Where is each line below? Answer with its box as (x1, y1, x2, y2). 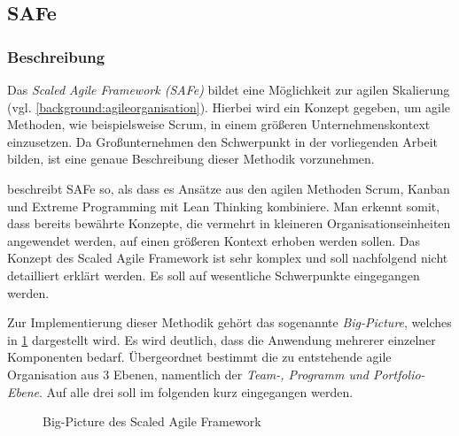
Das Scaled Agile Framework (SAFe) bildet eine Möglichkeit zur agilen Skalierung (7, 80, 450, 98)
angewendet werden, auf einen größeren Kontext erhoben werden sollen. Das (7, 231, 421, 249)
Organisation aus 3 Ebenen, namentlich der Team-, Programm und (7, 364, 369, 383)
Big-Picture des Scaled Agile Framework (43, 412, 261, 431)
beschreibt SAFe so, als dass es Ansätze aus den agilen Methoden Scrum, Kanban (7, 179, 450, 197)
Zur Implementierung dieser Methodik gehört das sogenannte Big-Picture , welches (7, 313, 452, 332)
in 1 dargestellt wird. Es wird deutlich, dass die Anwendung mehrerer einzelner (7, 330, 436, 348)
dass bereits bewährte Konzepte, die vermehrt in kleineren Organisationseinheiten (7, 214, 451, 233)
